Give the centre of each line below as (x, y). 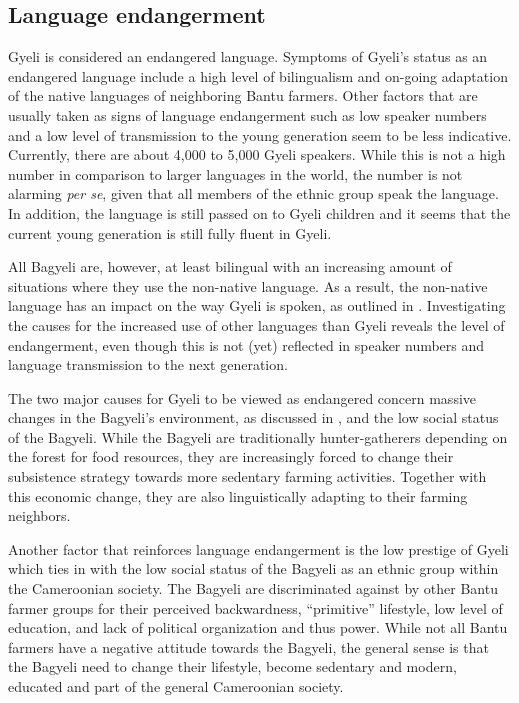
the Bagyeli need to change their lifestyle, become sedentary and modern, (232, 666)
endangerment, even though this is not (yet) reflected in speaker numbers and (246, 344)
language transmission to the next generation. (148, 364)
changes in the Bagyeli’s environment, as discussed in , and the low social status (253, 417)
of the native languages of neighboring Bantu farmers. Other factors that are (243, 95)
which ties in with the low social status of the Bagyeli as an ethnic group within (253, 568)
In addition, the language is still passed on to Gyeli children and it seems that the (259, 212)
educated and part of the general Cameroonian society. (176, 686)
